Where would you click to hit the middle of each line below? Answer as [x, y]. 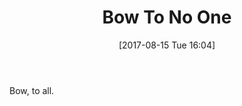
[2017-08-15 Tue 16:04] [167, 45]
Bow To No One [167, 17]
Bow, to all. [32, 90]
